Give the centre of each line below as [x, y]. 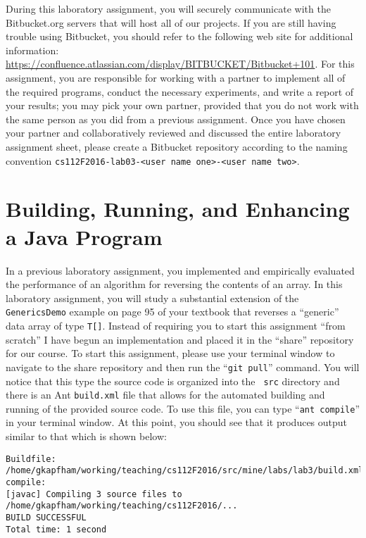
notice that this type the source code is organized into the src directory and [173, 381]
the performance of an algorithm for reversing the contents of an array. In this [174, 284]
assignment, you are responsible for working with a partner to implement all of [176, 77]
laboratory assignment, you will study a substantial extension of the [152, 298]
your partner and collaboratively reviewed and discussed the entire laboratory [173, 133]
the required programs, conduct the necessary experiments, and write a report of [180, 91]
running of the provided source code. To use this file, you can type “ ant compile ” [183, 408]
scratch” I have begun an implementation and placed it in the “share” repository [180, 339]
